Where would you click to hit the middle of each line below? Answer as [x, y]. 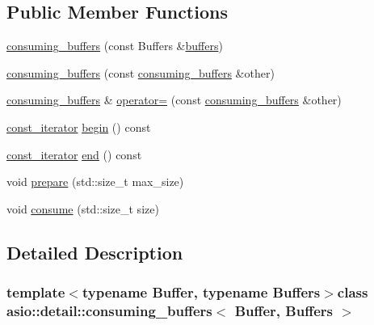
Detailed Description [95, 252]
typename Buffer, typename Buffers [201, 292]
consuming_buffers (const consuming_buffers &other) [141, 72]
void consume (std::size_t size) [83, 208]
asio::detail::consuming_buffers [109, 310]
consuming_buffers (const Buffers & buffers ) [115, 46]
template [36, 292]
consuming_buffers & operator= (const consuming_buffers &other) [174, 100]
